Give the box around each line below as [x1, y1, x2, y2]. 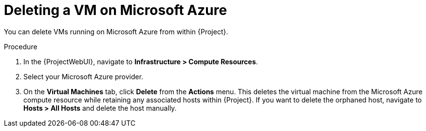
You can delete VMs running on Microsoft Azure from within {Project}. [4, 27, 228, 36]
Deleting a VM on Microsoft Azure [4, 2, 227, 18]
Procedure [4, 42, 37, 51]
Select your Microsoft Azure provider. [23, 72, 144, 81]
